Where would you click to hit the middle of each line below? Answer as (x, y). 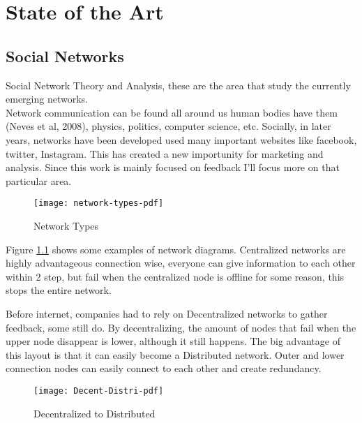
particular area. (39, 180)
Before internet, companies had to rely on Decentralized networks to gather (167, 313)
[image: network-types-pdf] (99, 203)
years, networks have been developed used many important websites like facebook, (181, 139)
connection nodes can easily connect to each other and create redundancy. (164, 368)
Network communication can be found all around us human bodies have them (172, 112)
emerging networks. (47, 99)
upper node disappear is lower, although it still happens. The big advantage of (173, 341)
